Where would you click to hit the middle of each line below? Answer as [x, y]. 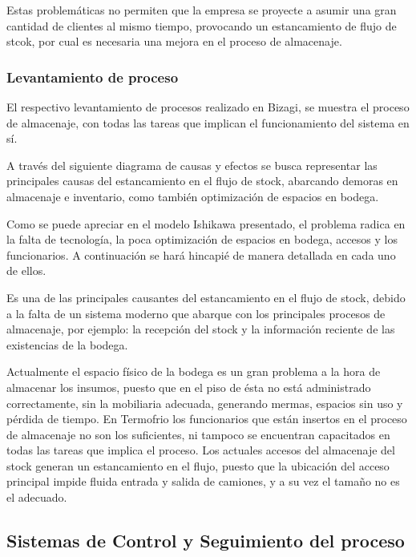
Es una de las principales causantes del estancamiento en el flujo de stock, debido [206, 297]
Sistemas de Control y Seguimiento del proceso [206, 541]
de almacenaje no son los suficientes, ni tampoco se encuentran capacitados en [198, 434]
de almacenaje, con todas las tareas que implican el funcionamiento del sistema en [208, 122]
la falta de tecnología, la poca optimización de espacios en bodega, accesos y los [202, 239]
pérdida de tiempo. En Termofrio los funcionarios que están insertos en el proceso [207, 419]
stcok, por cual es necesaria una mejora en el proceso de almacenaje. [174, 41]
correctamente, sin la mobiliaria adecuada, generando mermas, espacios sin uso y [205, 403]
